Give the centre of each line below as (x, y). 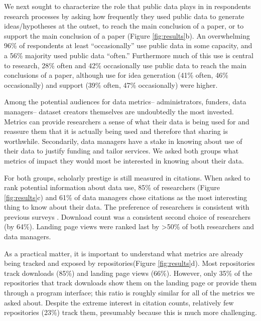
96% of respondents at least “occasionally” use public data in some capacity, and (128, 45)
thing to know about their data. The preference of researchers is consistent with (127, 207)
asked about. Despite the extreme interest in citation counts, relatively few (119, 302)
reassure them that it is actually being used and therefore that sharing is (116, 131)
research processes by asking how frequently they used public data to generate (124, 16)
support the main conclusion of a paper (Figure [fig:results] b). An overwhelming (127, 35)
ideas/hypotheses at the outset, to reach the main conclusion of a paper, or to (124, 26)
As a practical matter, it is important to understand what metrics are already (124, 253)
